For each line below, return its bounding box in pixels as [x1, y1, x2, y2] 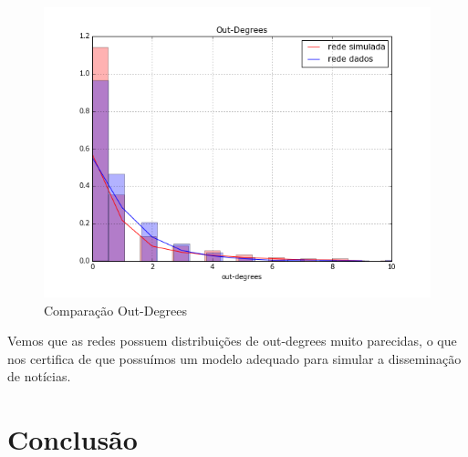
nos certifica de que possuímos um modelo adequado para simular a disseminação [7, 348, 462, 368]
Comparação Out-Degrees [44, 300, 188, 319]
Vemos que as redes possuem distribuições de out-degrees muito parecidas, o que [7, 331, 457, 350]
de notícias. [7, 367, 71, 386]
